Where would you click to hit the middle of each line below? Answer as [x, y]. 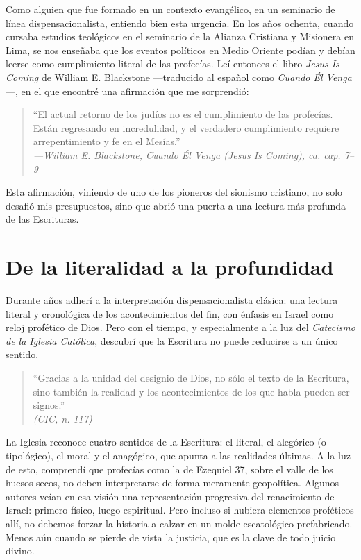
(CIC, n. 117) [62, 418]
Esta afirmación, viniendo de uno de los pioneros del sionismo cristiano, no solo [174, 192]
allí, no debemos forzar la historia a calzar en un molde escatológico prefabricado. [179, 523]
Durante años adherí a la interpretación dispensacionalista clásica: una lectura [172, 300]
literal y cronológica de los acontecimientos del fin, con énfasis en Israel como [170, 313]
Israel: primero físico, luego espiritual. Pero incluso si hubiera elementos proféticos [180, 510]
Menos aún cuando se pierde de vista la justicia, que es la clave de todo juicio [171, 537]
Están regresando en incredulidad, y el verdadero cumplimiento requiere [186, 127]
